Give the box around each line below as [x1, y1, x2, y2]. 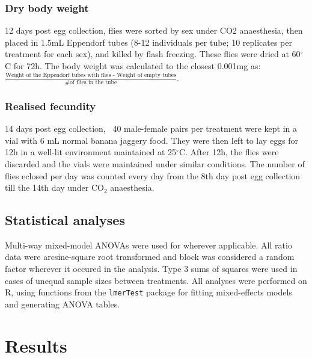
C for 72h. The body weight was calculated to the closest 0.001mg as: [5, 60, 261, 72]
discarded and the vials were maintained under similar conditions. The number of [5, 157, 305, 170]
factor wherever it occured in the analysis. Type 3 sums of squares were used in [5, 262, 298, 275]
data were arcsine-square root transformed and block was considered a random [5, 250, 295, 263]
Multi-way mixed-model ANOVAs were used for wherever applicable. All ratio [5, 238, 292, 251]
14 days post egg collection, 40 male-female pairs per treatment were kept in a [5, 122, 298, 135]
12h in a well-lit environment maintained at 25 [5, 146, 177, 158]
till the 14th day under [5, 181, 89, 194]
